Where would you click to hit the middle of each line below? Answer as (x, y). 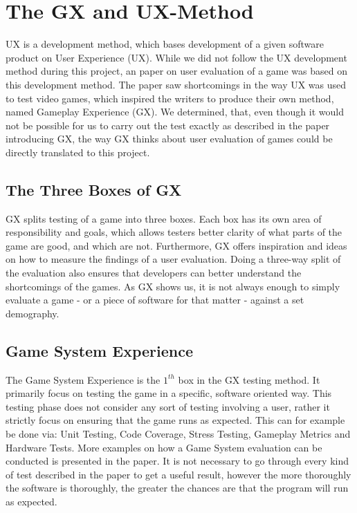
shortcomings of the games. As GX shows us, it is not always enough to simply (173, 286)
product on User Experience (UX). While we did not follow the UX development (176, 57)
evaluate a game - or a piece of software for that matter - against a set (155, 300)
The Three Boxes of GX (94, 189)
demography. (33, 313)
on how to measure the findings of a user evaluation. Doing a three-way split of (173, 259)
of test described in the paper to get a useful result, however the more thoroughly (178, 474)
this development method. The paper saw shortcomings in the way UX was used (176, 84)
